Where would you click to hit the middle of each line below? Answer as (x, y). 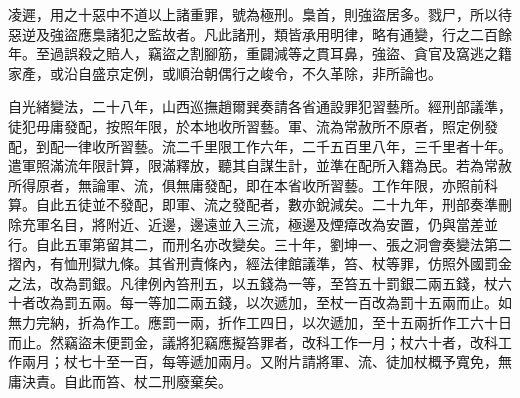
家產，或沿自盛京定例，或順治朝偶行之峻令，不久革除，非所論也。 (225, 72)
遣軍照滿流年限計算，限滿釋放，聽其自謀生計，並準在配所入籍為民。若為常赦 (260, 165)
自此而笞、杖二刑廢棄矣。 (147, 380)
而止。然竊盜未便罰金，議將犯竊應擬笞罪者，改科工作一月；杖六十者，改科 (253, 341)
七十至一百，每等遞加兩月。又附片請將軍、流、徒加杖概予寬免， (287, 361)
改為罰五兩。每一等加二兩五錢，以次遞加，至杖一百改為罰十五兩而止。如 (273, 302)
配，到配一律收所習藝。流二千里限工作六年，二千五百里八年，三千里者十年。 (260, 145)
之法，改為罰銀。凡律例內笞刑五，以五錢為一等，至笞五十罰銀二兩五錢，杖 (253, 282)
